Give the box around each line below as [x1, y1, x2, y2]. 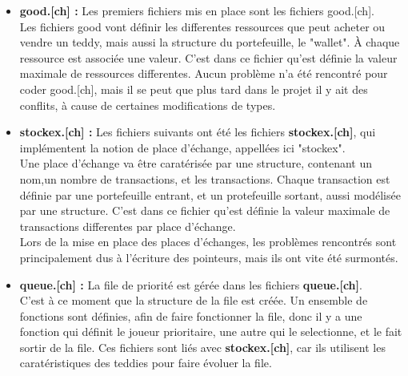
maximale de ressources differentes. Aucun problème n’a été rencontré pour [19, 65, 388, 82]
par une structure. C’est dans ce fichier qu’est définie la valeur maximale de [19, 202, 390, 219]
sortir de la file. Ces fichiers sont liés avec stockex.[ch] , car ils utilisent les [19, 338, 386, 355]
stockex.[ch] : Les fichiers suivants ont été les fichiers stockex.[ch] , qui [19, 123, 376, 140]
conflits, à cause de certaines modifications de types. [19, 96, 276, 113]
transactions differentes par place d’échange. [19, 217, 236, 234]
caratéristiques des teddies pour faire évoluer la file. [19, 354, 272, 371]
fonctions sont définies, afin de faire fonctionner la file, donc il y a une [19, 307, 362, 324]
